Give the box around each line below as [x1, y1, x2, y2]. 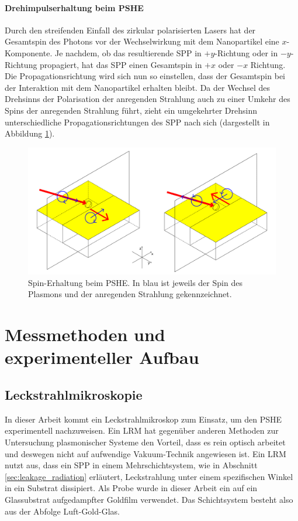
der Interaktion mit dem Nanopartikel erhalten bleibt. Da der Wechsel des [5, 81, 270, 93]
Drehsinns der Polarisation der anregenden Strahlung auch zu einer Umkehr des [5, 93, 290, 105]
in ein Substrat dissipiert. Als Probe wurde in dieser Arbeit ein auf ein [5, 482, 258, 494]
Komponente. [5, 46, 53, 59]
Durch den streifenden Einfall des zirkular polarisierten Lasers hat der [5, 23, 256, 36]
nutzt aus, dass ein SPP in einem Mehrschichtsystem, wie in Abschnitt [5, 459, 258, 471]
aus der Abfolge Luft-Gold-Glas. [5, 505, 120, 517]
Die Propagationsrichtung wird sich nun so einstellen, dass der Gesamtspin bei [5, 70, 285, 82]
